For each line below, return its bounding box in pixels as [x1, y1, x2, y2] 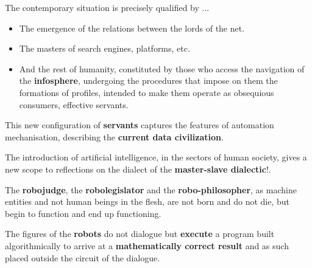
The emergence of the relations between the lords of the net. [19, 21, 245, 34]
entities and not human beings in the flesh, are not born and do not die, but [5, 195, 290, 208]
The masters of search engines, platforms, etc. [19, 42, 190, 55]
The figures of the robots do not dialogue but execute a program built [5, 227, 275, 240]
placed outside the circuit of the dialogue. [5, 251, 160, 264]
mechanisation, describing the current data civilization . [5, 130, 224, 143]
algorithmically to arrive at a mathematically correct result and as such [5, 239, 289, 252]
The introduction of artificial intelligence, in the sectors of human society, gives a [5, 151, 307, 163]
